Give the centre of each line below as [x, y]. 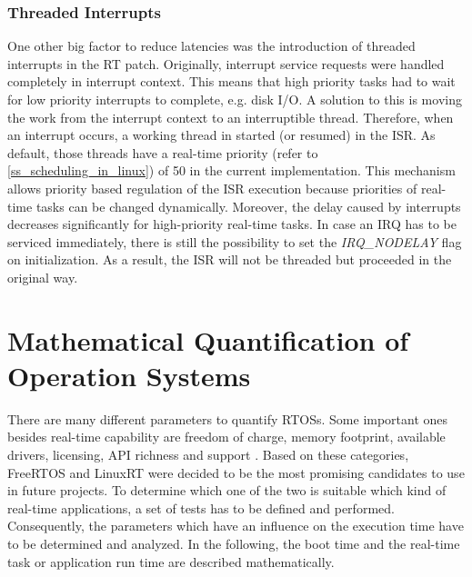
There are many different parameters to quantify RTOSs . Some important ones [228, 418]
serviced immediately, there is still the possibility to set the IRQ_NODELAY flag [235, 241]
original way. [43, 277]
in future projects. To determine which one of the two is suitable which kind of [227, 490]
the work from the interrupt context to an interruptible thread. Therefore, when [231, 117]
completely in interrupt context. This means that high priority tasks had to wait [231, 81]
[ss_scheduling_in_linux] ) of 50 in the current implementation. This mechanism [231, 170]
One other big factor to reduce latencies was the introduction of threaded [211, 46]
